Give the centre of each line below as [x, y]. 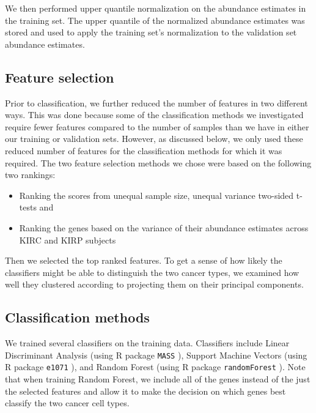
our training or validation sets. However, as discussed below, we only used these [154, 139]
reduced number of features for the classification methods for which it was [144, 150]
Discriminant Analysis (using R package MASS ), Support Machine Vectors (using [156, 355]
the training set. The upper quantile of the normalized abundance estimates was [155, 20]
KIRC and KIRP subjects [68, 240]
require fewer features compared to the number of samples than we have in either [157, 126]
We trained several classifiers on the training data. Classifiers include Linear [147, 343]
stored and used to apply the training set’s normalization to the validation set [151, 32]
